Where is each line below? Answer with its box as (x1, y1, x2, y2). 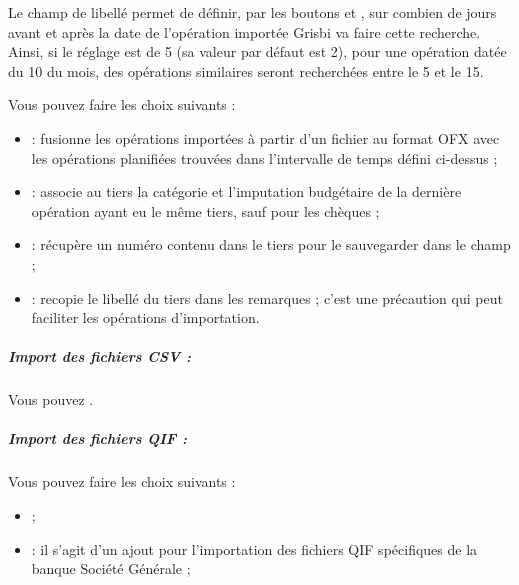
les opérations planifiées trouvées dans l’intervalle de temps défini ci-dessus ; (31, 147, 498, 168)
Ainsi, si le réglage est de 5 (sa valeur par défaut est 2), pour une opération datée (8, 41, 507, 62)
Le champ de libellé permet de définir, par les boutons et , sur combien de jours (8, 2, 497, 22)
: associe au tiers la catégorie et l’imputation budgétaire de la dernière (31, 181, 462, 202)
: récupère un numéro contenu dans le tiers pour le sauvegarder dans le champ (31, 234, 511, 255)
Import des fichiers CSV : (8, 346, 191, 367)
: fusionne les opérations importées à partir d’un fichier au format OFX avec (31, 127, 500, 148)
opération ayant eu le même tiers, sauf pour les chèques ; (31, 200, 380, 221)
